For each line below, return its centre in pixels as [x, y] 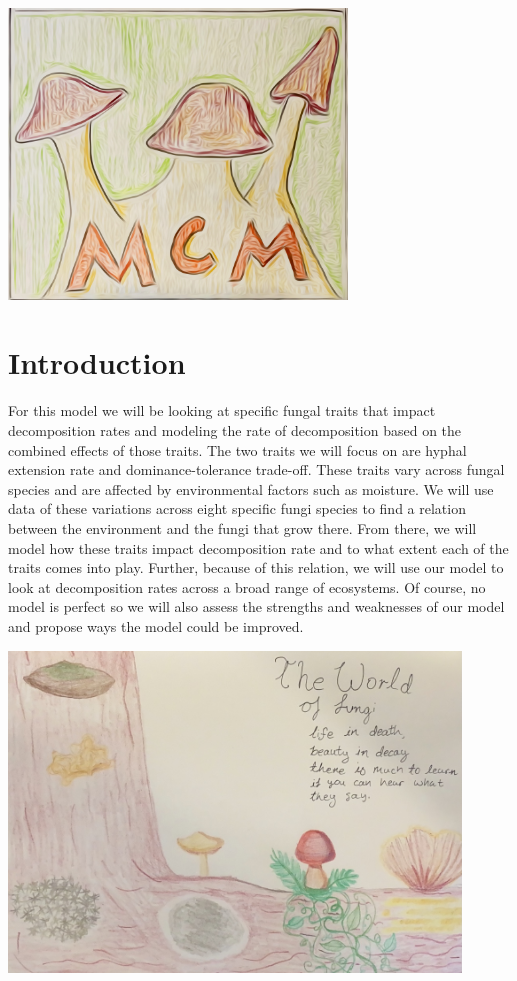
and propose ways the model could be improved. [156, 625]
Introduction [97, 362]
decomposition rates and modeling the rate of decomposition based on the [235, 429]
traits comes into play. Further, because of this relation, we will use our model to [256, 567]
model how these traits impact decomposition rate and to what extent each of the [258, 547]
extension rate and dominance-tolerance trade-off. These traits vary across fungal [256, 469]
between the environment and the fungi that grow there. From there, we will [242, 527]
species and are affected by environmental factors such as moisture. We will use [251, 488]
